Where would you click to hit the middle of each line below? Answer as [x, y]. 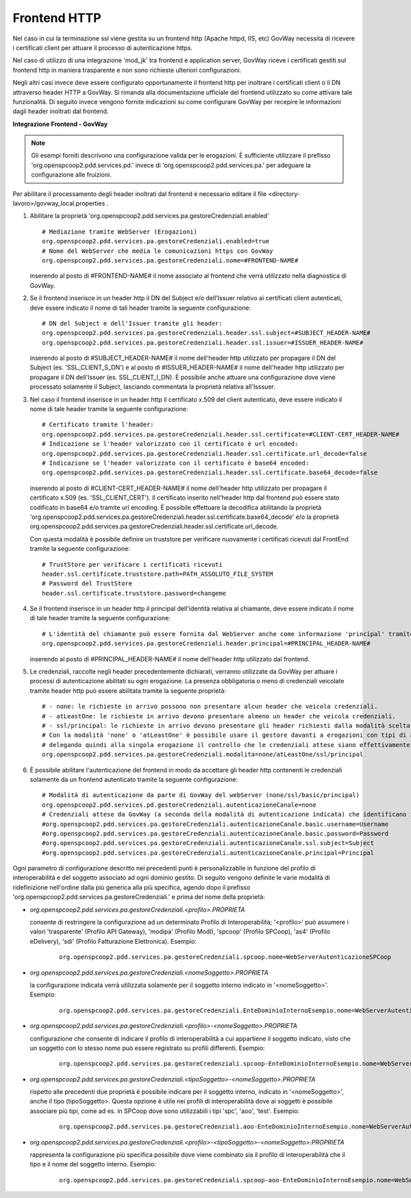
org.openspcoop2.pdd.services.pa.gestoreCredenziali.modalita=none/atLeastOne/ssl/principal [203, 755]
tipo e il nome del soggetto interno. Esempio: [93, 1164]
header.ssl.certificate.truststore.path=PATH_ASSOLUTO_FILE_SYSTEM [158, 574]
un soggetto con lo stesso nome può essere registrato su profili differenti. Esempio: [147, 1048]
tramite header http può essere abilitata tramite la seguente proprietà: [128, 690]
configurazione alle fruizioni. [72, 175]
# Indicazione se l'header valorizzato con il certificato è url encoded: [170, 444]
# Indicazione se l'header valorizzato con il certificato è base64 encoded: [176, 463]
